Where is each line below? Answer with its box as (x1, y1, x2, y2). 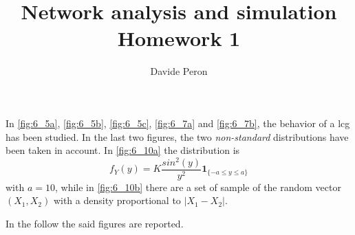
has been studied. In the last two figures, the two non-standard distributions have (6, 129, 349, 144)
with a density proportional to (53, 193, 181, 208)
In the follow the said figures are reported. (6, 216, 184, 231)
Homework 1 (117, 24, 241, 52)
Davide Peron (150, 64, 208, 78)
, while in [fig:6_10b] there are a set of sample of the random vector (54, 179, 341, 194)
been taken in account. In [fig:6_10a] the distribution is (6, 143, 240, 157)
